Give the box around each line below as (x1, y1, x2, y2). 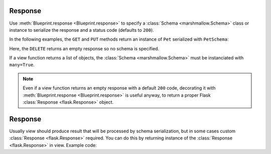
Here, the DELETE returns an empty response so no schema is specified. (9, 45, 160, 51)
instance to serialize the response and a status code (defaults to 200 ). (9, 27, 154, 33)
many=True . (9, 62, 35, 68)
